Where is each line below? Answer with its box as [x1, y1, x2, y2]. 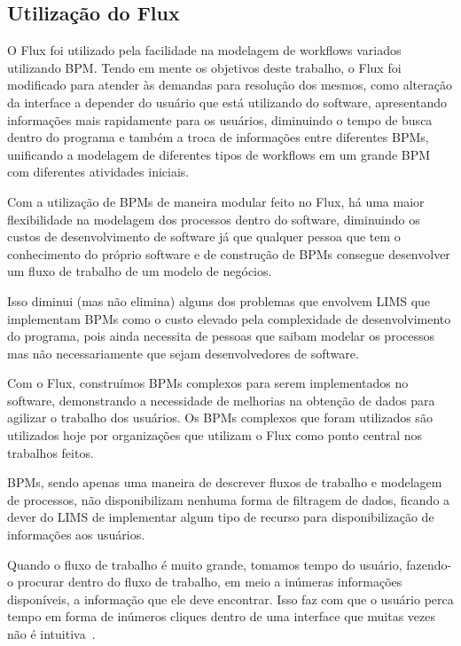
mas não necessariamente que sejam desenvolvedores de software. [7, 343, 359, 362]
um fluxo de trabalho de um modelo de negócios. [7, 262, 272, 280]
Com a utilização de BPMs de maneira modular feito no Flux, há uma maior [7, 192, 425, 210]
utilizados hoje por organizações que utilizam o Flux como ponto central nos [7, 426, 422, 445]
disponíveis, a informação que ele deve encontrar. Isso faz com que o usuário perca [7, 589, 454, 608]
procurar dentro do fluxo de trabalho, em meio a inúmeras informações [17, 572, 402, 591]
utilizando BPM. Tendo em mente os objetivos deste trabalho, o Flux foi [7, 58, 402, 76]
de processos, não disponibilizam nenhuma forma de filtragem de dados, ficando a [7, 490, 450, 508]
